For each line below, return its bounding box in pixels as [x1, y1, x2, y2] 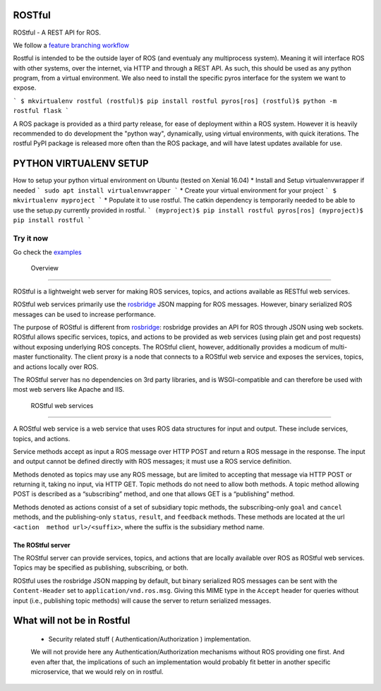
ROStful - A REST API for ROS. [13, 28, 102, 37]
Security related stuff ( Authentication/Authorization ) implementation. [48, 635, 251, 643]
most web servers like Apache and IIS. [13, 385, 125, 394]
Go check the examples [13, 248, 82, 257]
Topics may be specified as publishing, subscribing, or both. [13, 563, 188, 572]
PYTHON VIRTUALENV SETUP [13, 157, 149, 169]
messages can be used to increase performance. [13, 310, 156, 318]
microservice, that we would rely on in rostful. [30, 668, 164, 676]
